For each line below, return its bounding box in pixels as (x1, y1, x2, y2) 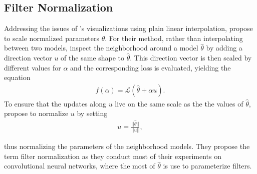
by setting (77, 108, 108, 118)
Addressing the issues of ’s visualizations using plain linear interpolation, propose (4, 23, 253, 33)
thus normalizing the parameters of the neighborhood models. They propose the (4, 141, 250, 151)
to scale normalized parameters (4, 32, 100, 43)
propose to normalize (4, 108, 69, 118)
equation (4, 72, 31, 82)
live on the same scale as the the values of (115, 98, 243, 108)
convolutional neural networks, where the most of (4, 160, 155, 171)
